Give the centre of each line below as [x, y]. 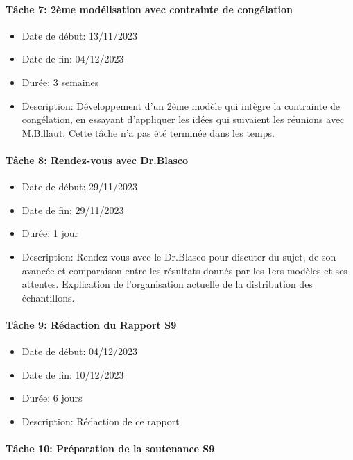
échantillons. [48, 297]
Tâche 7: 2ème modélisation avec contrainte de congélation [149, 9]
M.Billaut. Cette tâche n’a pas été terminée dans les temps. [148, 132]
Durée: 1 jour [50, 233]
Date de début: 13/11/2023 [80, 35]
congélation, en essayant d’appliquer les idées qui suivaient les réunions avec [183, 119]
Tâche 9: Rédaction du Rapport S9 [91, 324]
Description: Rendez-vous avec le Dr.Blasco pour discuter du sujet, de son [179, 256]
